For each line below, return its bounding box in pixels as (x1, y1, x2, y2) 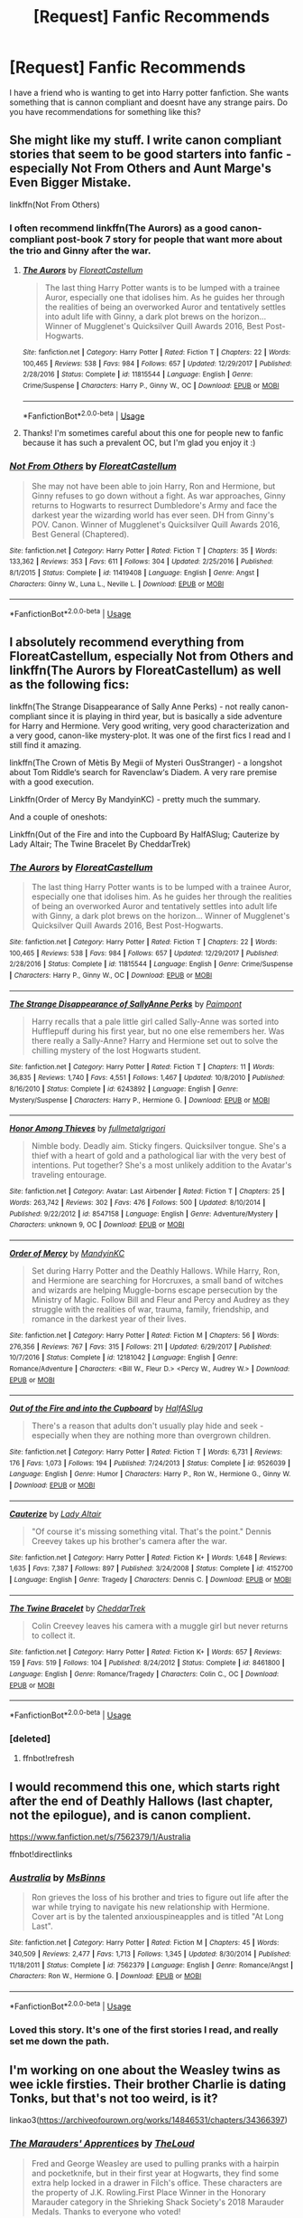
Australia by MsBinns (9, 1872, 106, 1884)
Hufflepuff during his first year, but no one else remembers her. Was (31, 1025, 285, 1037)
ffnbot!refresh (22, 1753, 75, 1764)
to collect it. (31, 1630, 76, 1641)
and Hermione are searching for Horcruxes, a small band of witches (31, 1275, 284, 1285)
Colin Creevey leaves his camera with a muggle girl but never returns (31, 1620, 289, 1631)
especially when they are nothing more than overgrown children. (31, 1430, 271, 1441)
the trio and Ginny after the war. (9, 244, 151, 257)
